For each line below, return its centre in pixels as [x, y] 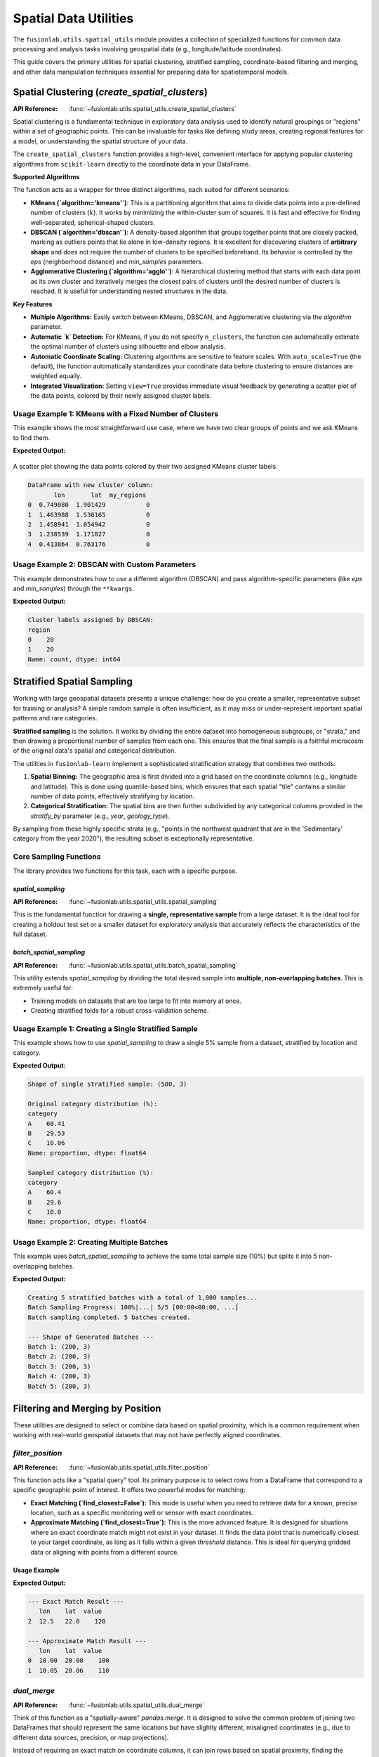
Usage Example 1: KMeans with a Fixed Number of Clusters [116, 413]
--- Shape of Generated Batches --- [91, 1337]
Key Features [33, 304]
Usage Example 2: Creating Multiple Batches [91, 1242]
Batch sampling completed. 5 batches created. [109, 1317]
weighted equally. [56, 376]
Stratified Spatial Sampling [73, 682]
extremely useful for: [43, 988]
